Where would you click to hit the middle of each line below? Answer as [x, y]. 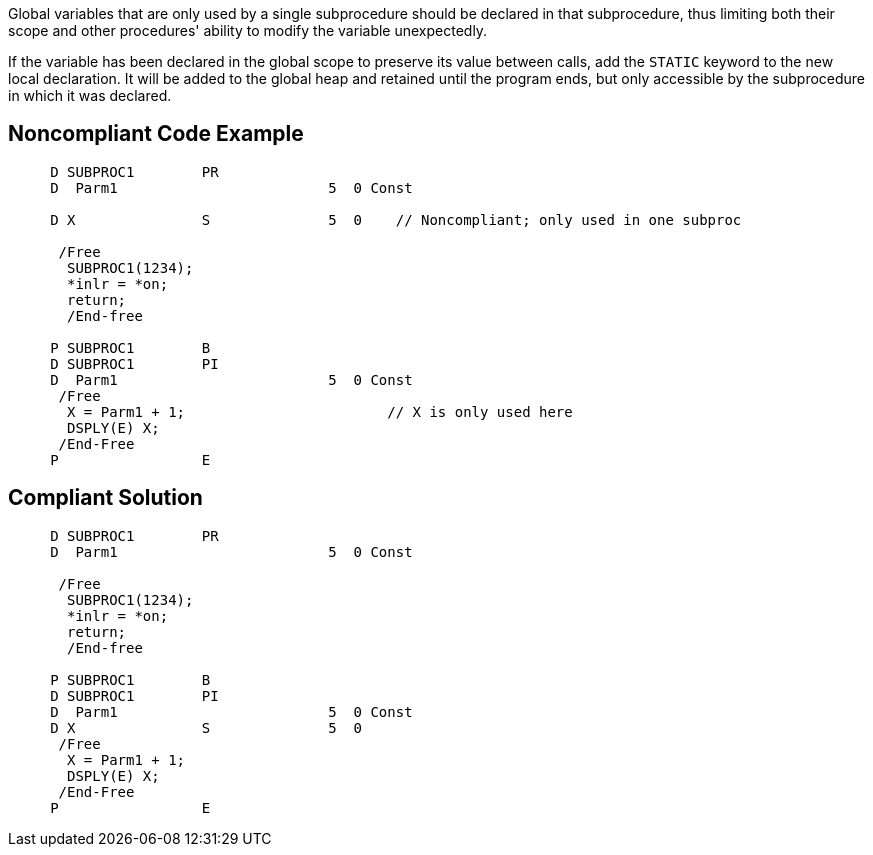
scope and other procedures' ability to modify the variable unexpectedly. [248, 30]
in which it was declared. [90, 95]
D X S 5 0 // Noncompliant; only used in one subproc [396, 219]
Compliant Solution [105, 498]
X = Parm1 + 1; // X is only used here [320, 411]
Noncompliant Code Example [156, 134]
